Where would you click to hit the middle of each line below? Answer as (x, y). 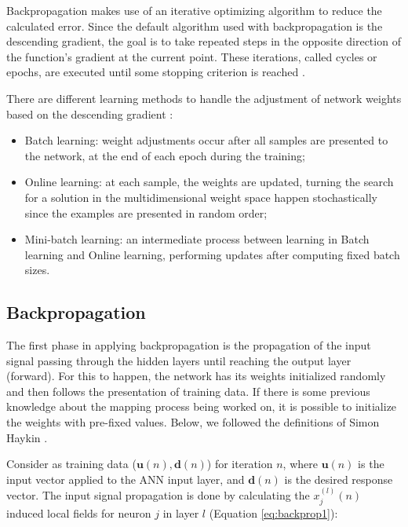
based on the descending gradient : (90, 113)
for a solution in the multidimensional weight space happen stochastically (201, 197)
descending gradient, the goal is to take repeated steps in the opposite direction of (204, 41)
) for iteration (240, 464)
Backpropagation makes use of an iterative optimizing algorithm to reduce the (194, 10)
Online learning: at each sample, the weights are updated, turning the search (209, 182)
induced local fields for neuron (79, 512)
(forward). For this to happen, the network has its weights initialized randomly (196, 376)
